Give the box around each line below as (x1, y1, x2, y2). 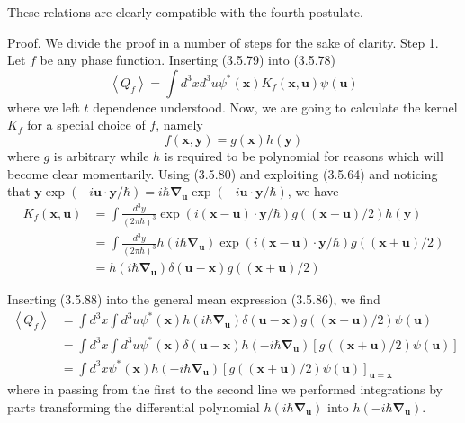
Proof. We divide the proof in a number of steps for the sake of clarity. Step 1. (7, 32, 439, 51)
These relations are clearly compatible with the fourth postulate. (7, 3, 363, 21)
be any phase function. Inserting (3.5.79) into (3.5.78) (40, 50, 336, 69)
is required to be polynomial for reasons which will (164, 146, 443, 165)
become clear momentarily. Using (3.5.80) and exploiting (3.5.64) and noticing (7, 164, 438, 183)
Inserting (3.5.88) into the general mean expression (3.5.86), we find (7, 290, 380, 309)
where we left (7, 97, 80, 116)
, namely (156, 115, 203, 134)
